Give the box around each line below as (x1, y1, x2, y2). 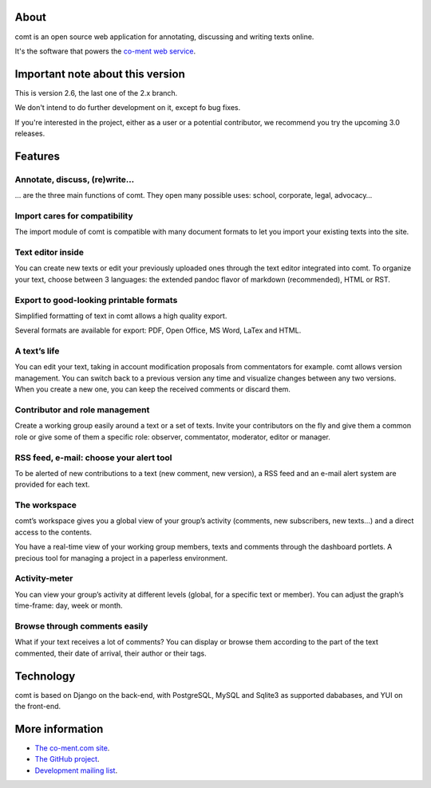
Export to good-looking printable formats (14, 294, 178, 305)
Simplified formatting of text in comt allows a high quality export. (14, 311, 227, 321)
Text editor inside (14, 247, 84, 258)
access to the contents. (14, 527, 92, 537)
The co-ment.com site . (34, 743, 110, 753)
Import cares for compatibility (14, 210, 133, 221)
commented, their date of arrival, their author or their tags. (14, 648, 207, 658)
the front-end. (14, 702, 61, 711)
